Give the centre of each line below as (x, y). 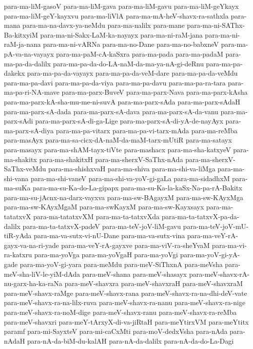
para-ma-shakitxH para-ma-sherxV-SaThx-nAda (111, 159)
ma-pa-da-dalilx (28, 63)
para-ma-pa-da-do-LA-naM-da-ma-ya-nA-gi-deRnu (128, 63)
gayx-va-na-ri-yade (31, 245)
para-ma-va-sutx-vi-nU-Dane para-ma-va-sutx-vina (109, 236)
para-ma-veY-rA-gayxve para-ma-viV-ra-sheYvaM (136, 245)
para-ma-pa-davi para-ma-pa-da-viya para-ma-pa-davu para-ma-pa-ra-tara (115, 82)
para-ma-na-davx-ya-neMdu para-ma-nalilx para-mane (104, 25)
